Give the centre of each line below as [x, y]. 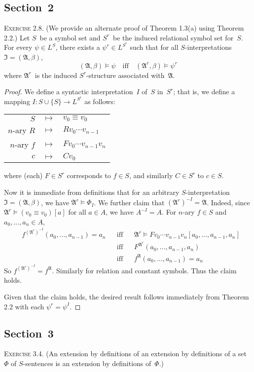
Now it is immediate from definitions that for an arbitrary [92, 192]
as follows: [100, 101]
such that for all [154, 47]
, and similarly [151, 175]
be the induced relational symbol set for [173, 37]
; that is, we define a [204, 92]
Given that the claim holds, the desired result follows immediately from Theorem [127, 297]
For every [18, 47]
